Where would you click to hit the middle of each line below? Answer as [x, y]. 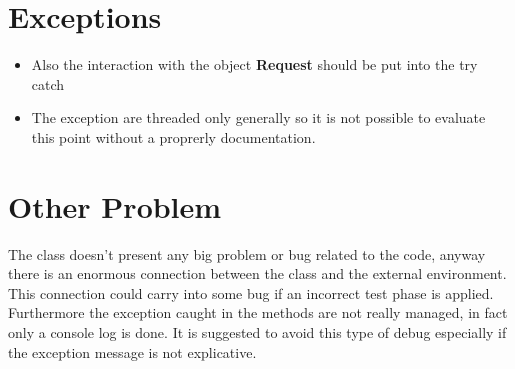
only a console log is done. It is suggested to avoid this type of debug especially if [257, 332]
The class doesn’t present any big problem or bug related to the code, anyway [247, 253]
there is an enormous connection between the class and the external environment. [257, 273]
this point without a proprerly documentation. [173, 136]
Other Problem [115, 205]
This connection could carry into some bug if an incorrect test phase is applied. [251, 292]
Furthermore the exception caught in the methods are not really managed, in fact [258, 312]
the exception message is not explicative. [132, 351]
